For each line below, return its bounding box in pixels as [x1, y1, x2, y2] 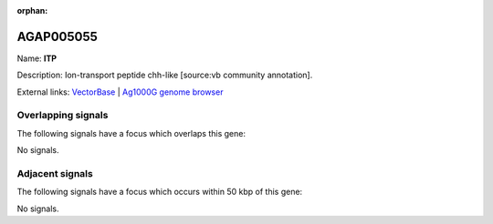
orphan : [16, 5, 48, 15]
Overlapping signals [16, 109, 109, 122]
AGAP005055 [16, 28, 98, 45]
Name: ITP [16, 53, 58, 64]
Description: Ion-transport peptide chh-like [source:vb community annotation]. [16, 69, 313, 81]
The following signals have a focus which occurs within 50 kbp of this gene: [16, 187, 303, 198]
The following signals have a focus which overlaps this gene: [16, 127, 246, 138]
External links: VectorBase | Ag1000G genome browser [16, 87, 224, 97]
